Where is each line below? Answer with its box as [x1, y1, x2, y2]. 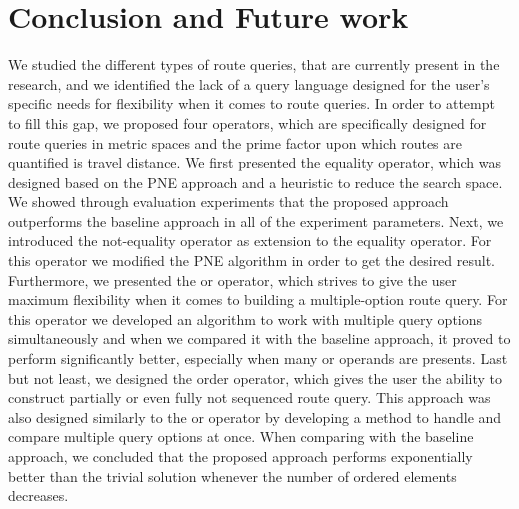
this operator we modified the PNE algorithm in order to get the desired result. [8, 250, 496, 271]
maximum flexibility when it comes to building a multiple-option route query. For [8, 289, 508, 310]
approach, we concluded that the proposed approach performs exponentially [8, 446, 473, 466]
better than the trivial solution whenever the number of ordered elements [8, 465, 457, 486]
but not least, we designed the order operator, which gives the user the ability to [8, 367, 502, 388]
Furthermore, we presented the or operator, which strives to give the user [8, 269, 457, 290]
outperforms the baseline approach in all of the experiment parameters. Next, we [8, 210, 504, 231]
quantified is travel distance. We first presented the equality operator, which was [8, 152, 501, 173]
